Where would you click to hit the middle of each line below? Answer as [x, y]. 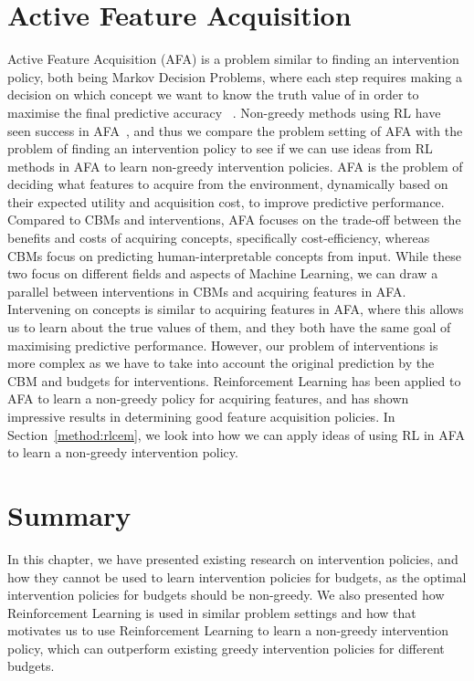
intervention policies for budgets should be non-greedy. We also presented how [226, 595]
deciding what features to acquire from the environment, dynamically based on [228, 184]
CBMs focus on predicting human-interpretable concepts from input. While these [234, 255]
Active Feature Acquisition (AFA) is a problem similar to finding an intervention [233, 59]
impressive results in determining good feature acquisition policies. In [201, 416]
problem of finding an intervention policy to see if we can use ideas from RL [220, 148]
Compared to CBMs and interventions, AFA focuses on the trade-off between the [234, 220]
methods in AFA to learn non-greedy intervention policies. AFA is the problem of [235, 166]
